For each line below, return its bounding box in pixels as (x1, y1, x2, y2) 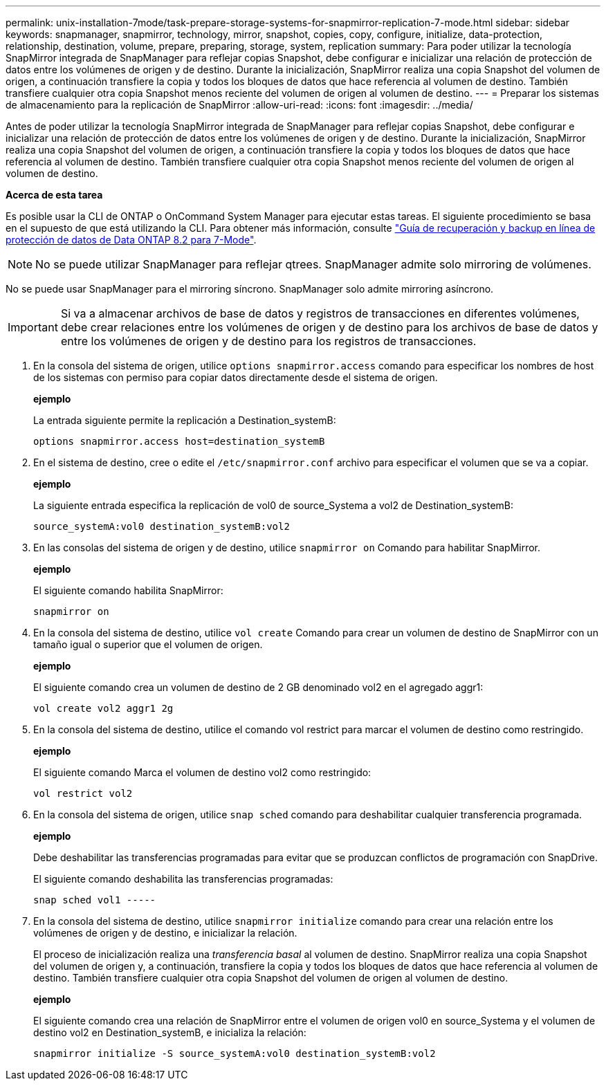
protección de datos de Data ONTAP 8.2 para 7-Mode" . (6, 234, 257, 246)
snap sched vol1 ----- (33, 894, 156, 905)
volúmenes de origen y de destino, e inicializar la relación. (33, 927, 297, 939)
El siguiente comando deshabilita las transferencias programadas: (33, 873, 333, 885)
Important (8, 320, 58, 334)
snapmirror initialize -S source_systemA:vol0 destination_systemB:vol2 (33, 1048, 436, 1059)
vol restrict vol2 (33, 788, 133, 799)
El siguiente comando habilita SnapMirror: (33, 585, 223, 596)
